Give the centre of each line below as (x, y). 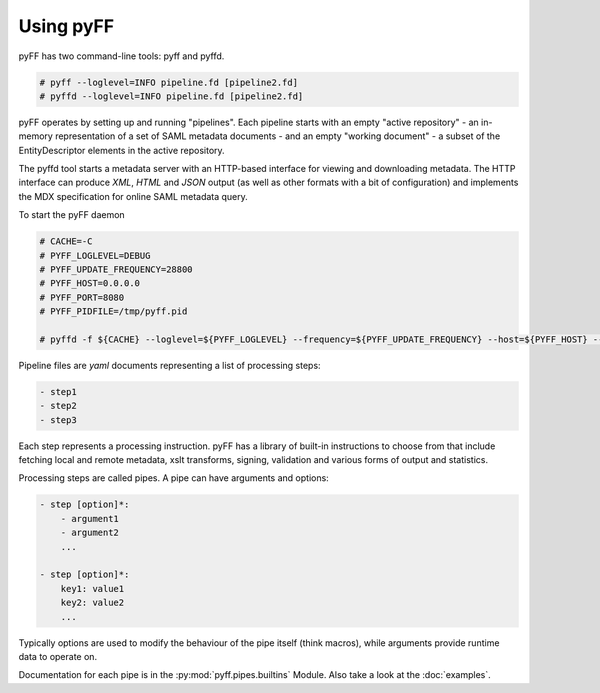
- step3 (58, 419)
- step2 (58, 406)
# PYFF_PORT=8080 (82, 297)
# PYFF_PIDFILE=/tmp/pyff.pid (113, 311)
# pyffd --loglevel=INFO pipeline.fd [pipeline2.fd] (171, 96)
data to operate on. (58, 656)
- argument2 (90, 533)
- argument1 (90, 518)
